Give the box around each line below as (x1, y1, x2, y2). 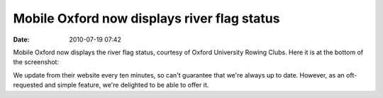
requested (13, 81, 43, 90)
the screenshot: (13, 58, 60, 66)
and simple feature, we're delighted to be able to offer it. (44, 81, 209, 90)
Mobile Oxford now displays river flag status (13, 11, 280, 26)
